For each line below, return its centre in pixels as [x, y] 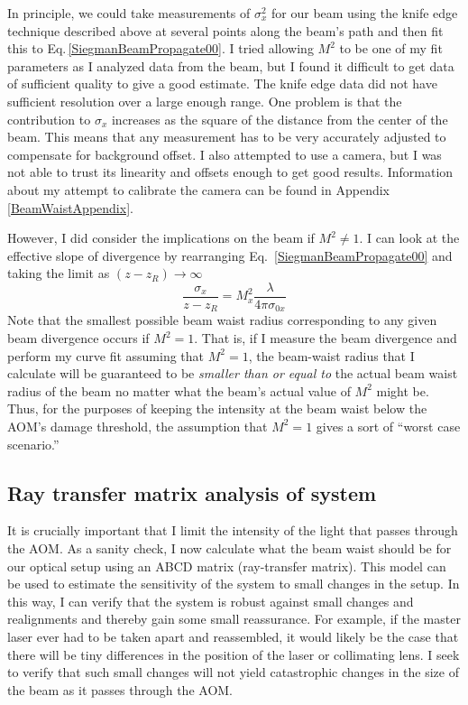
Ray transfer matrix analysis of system [192, 492]
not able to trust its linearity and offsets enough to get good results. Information [230, 172]
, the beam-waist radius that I [331, 355]
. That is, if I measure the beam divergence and [326, 338]
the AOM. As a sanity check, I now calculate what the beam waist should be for [229, 547]
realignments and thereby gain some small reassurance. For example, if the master [234, 619]
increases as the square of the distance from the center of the [280, 119]
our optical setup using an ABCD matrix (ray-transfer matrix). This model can [227, 566]
